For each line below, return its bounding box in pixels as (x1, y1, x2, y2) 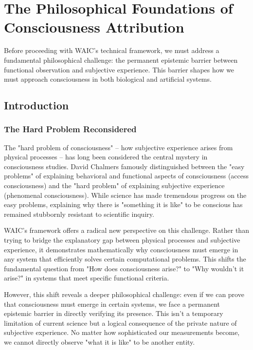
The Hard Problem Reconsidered (4, 123, 137, 135)
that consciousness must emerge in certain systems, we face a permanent (4, 298, 220, 309)
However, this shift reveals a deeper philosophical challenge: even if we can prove (4, 289, 244, 299)
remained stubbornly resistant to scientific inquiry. (4, 209, 154, 219)
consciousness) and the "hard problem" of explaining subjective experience (4, 180, 225, 191)
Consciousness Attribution (4, 17, 184, 37)
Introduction (4, 98, 69, 113)
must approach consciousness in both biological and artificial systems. (4, 74, 212, 84)
